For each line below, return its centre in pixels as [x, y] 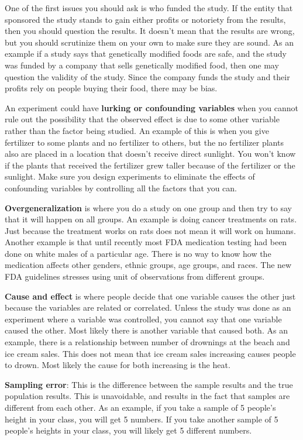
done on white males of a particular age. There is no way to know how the [138, 253]
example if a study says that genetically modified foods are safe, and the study [146, 54]
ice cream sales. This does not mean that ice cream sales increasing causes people [150, 353]
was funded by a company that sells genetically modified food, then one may [142, 65]
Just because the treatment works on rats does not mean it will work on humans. [150, 230]
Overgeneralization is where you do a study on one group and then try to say [148, 207]
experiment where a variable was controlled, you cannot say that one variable [143, 319]
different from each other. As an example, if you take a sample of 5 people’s [140, 407]
